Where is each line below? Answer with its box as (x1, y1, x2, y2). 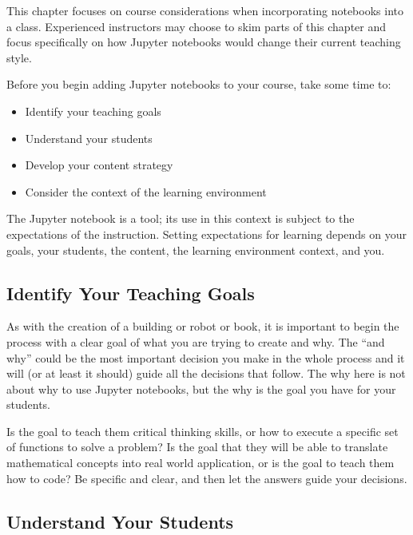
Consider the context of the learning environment (25, 183, 267, 200)
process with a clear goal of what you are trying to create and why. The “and (6, 333, 385, 350)
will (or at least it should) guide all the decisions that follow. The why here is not (6, 365, 406, 382)
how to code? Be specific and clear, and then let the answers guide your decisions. (6, 470, 407, 486)
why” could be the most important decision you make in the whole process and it (6, 349, 405, 366)
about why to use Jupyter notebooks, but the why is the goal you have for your (6, 380, 396, 397)
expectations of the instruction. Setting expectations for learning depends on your (6, 225, 407, 242)
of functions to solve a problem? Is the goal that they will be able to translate (6, 438, 388, 455)
